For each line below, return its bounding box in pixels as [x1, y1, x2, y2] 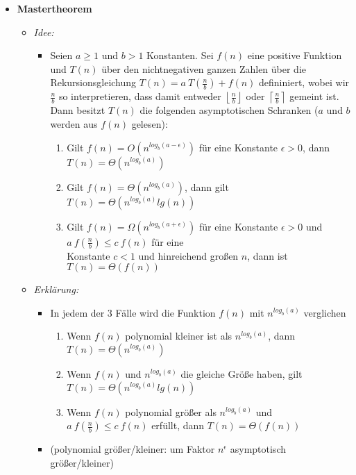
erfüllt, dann [151, 418, 205, 433]
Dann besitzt [50, 103, 105, 117]
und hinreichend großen [138, 248, 239, 262]
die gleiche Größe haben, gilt [180, 366, 303, 381]
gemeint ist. [289, 89, 339, 103]
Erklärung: [33, 282, 79, 297]
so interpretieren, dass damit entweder [58, 89, 221, 103]
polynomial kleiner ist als [125, 328, 232, 343]
